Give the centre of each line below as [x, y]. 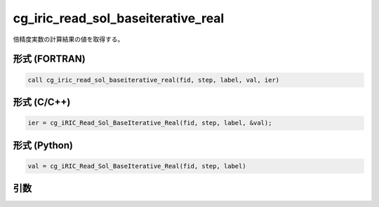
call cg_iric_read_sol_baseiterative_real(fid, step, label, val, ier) [154, 80]
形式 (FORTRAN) [49, 59]
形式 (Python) [43, 145]
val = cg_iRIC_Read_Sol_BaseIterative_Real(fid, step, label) [137, 166]
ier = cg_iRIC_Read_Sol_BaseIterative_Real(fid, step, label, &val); [150, 123]
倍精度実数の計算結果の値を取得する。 [68, 39]
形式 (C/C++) [42, 102]
